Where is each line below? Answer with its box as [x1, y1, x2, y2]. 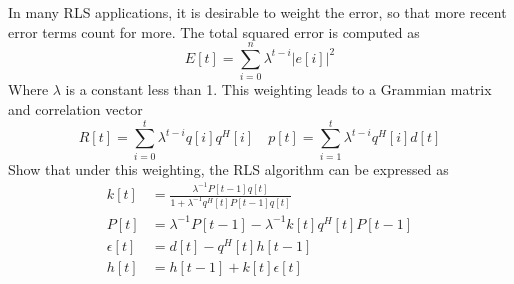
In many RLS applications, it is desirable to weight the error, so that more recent [8, 2, 507, 22]
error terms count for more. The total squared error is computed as [8, 21, 420, 42]
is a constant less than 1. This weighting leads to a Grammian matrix [65, 79, 492, 100]
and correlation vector [8, 98, 143, 119]
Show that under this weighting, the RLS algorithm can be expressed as [8, 158, 449, 179]
